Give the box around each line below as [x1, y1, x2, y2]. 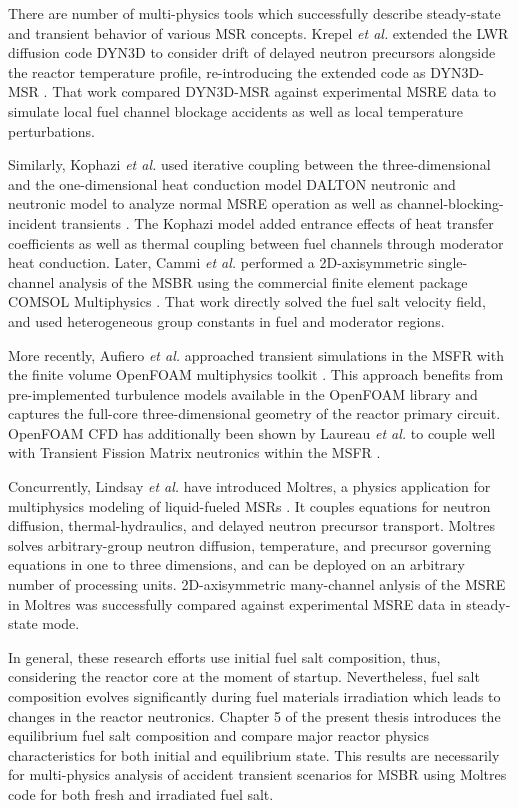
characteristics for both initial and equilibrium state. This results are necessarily [8, 744, 500, 765]
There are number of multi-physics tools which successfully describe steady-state [8, 3, 501, 23]
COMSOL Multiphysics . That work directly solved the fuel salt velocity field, [8, 291, 486, 312]
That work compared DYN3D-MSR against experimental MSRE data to [52, 81, 496, 102]
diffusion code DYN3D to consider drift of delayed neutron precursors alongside [8, 42, 496, 63]
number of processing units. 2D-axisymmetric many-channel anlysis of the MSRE [8, 574, 506, 595]
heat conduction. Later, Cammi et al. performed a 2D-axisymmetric [8, 252, 424, 273]
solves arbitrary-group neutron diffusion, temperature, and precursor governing [8, 534, 492, 555]
